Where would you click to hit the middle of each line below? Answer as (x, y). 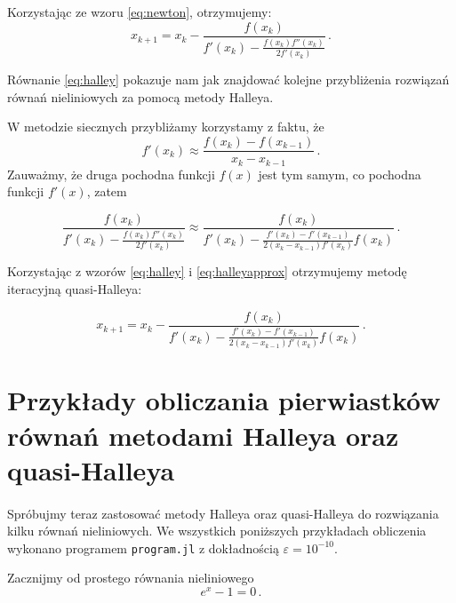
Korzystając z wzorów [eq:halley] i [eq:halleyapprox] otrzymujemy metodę (207, 271)
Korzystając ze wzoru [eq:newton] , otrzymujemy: (140, 12)
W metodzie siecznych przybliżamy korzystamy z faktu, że (166, 127)
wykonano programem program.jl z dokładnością (143, 547)
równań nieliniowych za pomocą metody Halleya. (140, 96)
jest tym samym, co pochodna (340, 174)
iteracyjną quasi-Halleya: (75, 288)
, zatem (107, 191)
